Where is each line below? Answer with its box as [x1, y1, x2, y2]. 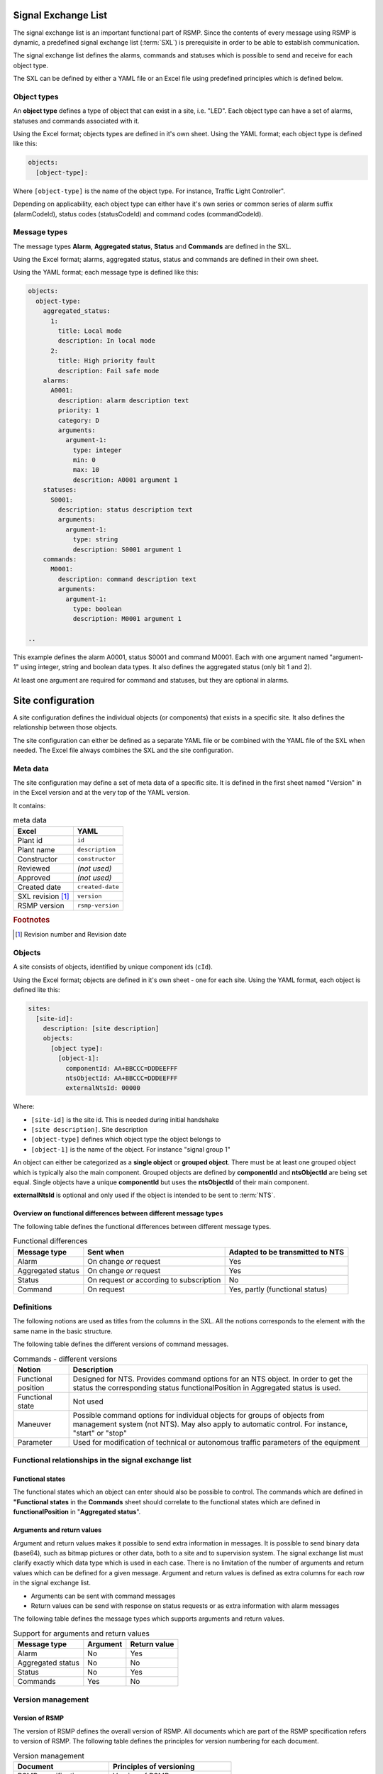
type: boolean [72, 605, 122, 613]
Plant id [17, 835, 43, 845]
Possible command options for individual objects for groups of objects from [72, 1410, 326, 1420]
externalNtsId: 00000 [65, 1084, 141, 1092]
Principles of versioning [112, 1761, 195, 1771]
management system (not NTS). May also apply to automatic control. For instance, [72, 1419, 348, 1429]
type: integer [72, 446, 122, 454]
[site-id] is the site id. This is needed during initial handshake [30, 1115, 220, 1124]
